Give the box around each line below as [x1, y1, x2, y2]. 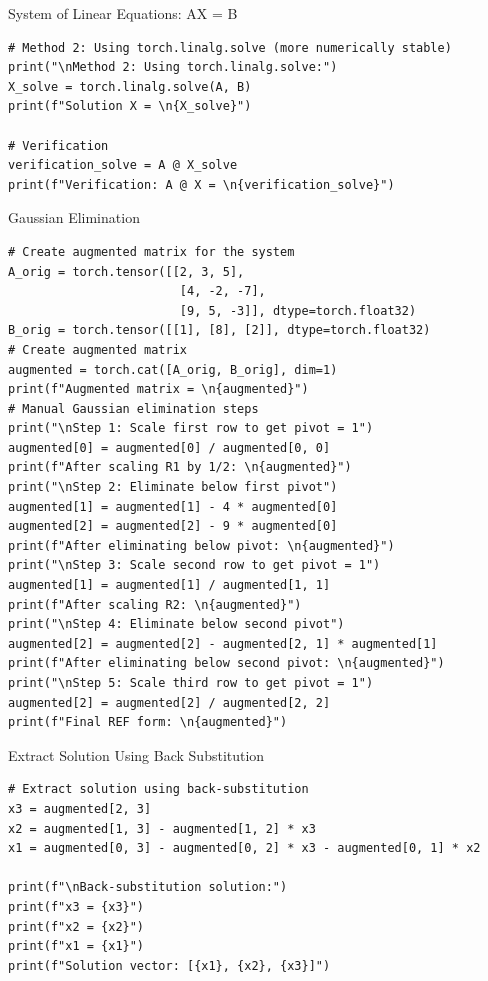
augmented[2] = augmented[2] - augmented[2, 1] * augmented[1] [8, 636, 438, 651]
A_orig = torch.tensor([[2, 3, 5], [8, 264, 245, 279]
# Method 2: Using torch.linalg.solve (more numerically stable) [8, 40, 452, 55]
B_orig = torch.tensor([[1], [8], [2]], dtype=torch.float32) [8, 323, 431, 338]
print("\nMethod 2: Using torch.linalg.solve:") [8, 60, 338, 75]
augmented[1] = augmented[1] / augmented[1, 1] [8, 578, 331, 593]
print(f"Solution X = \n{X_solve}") [8, 99, 252, 114]
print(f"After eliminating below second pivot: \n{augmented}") [8, 656, 445, 671]
